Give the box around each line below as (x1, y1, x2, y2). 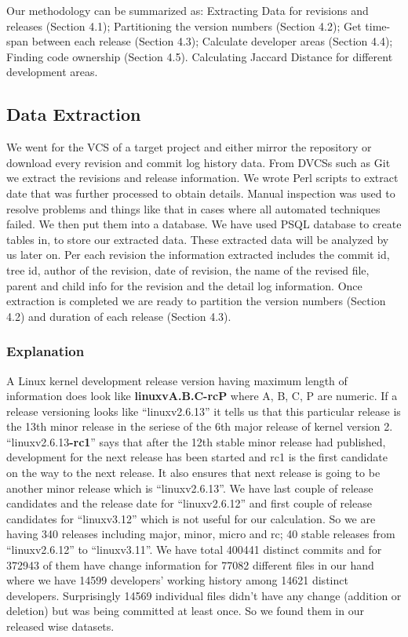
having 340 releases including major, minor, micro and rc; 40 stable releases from (6, 526, 395, 542)
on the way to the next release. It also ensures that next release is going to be (6, 464, 381, 481)
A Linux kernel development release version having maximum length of (6, 372, 348, 388)
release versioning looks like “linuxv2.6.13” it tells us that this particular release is (6, 402, 401, 419)
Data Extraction (6, 102, 141, 126)
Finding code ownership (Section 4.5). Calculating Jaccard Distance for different (6, 48, 393, 64)
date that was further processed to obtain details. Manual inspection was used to (6, 184, 395, 201)
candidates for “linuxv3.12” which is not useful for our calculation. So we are (6, 510, 376, 526)
